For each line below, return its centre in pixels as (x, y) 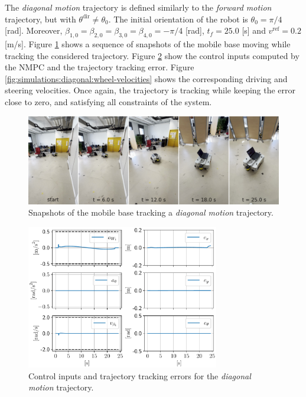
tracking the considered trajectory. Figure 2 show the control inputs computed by (152, 55)
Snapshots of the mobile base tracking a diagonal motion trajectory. (151, 212)
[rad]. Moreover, (34, 30)
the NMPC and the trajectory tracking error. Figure (100, 67)
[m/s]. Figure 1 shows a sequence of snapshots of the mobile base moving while (148, 43)
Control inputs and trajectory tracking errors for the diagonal (140, 375)
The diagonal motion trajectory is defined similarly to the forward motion (138, 7)
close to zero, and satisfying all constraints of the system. (108, 101)
